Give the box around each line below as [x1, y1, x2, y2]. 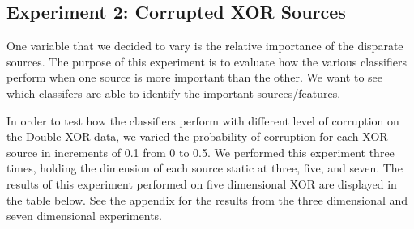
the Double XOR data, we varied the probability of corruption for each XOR [6, 128, 388, 145]
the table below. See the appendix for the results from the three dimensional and [6, 191, 408, 208]
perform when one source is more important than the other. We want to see [6, 69, 382, 86]
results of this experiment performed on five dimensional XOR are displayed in [6, 175, 397, 192]
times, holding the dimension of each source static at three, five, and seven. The [6, 159, 403, 176]
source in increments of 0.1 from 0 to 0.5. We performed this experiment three [6, 143, 395, 160]
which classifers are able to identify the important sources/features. [6, 84, 341, 101]
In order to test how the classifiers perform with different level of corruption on [6, 112, 399, 129]
